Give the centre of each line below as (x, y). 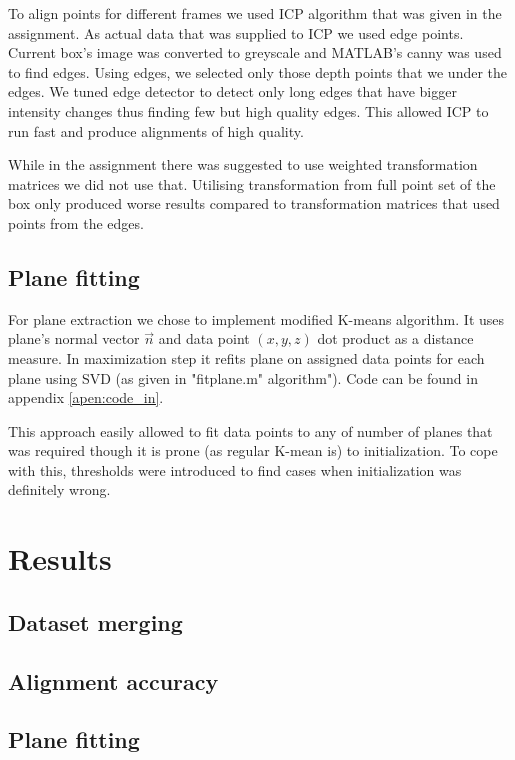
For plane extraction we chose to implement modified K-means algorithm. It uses (256, 318)
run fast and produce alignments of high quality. (156, 130)
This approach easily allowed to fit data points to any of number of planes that (250, 430)
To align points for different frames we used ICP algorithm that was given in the (255, 13)
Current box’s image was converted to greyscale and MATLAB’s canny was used (255, 52)
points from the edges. (76, 222)
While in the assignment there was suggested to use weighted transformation (243, 164)
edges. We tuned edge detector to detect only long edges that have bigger (232, 91)
